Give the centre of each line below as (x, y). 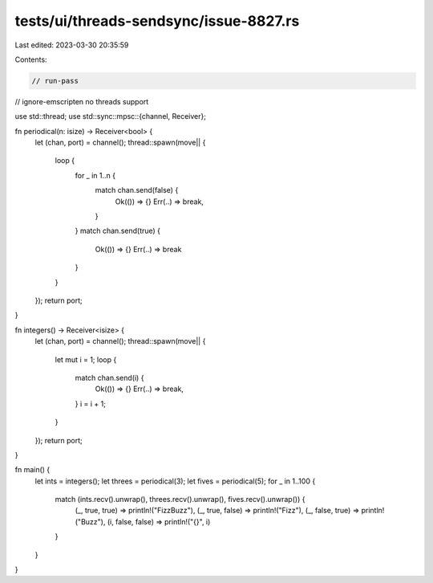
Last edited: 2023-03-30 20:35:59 (72, 45)
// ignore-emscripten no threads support (82, 101)
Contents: (31, 59)
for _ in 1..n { (95, 175)
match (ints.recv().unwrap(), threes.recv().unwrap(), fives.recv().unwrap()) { (180, 499)
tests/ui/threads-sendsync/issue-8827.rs (157, 21)
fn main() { (32, 470)
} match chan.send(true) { (117, 231)
